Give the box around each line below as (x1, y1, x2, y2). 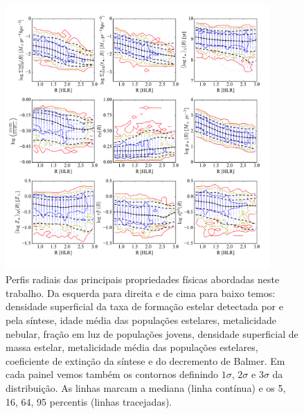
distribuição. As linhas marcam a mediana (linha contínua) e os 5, (6, 380, 286, 395)
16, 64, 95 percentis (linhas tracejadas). (6, 394, 172, 408)
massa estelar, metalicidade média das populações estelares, (6, 340, 258, 354)
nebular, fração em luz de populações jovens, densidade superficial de (6, 326, 298, 341)
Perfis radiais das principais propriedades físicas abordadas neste (6, 272, 280, 287)
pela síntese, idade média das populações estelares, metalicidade (6, 312, 276, 327)
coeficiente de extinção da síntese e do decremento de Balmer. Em (6, 353, 285, 368)
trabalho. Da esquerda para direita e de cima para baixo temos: (6, 285, 276, 300)
